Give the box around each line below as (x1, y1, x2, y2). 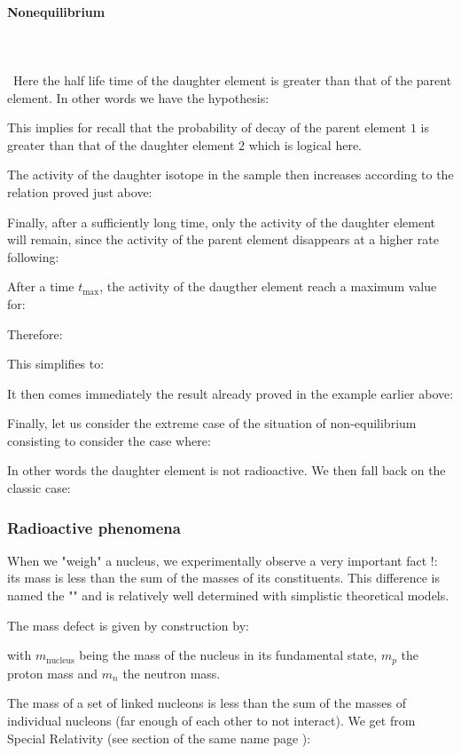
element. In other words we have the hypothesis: (7, 88, 270, 107)
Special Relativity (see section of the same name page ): (7, 728, 311, 747)
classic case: (7, 479, 71, 497)
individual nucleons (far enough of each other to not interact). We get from (7, 710, 416, 729)
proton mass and (7, 663, 98, 682)
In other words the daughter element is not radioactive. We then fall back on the (7, 461, 446, 480)
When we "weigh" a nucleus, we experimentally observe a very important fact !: (7, 551, 438, 569)
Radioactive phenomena (7, 516, 181, 538)
